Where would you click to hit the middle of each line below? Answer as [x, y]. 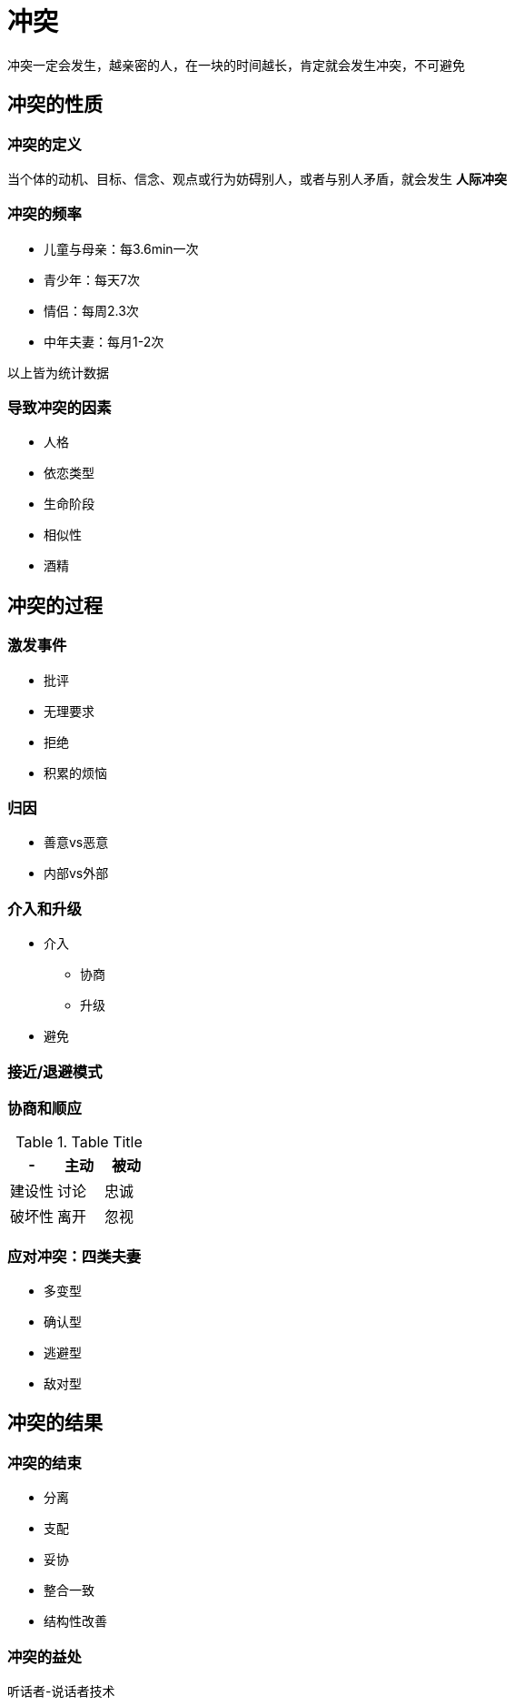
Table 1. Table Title [79, 1142]
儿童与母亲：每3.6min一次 [121, 248]
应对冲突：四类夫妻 [74, 1256]
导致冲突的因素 [59, 408]
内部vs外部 [76, 873]
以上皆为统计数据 [58, 372]
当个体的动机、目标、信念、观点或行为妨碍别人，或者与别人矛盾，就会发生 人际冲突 [257, 178]
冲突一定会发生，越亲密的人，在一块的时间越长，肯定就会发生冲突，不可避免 [236, 65]
